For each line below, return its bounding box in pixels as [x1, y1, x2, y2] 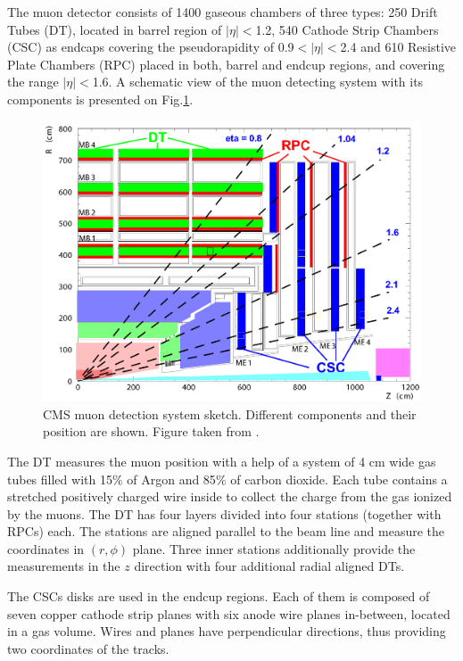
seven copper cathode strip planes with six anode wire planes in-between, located [7, 604, 451, 623]
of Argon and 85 [127, 469, 216, 488]
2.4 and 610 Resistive [340, 37, 457, 56]
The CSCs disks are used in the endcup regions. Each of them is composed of [7, 587, 430, 606]
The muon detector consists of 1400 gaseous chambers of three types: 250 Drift [7, 3, 438, 21]
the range [7, 72, 59, 91]
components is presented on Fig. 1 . [7, 89, 194, 108]
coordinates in [7, 539, 85, 558]
